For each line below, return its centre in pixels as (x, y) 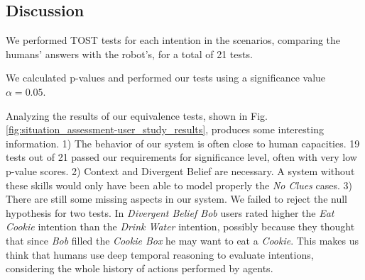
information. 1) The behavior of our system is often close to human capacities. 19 (183, 143)
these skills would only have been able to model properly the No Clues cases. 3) (179, 185)
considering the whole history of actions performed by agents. (140, 268)
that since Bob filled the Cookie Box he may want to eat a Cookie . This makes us (182, 240)
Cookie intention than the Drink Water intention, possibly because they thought (180, 226)
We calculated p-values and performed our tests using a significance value (166, 78)
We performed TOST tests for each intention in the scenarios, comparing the (173, 40)
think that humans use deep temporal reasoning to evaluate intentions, (160, 254)
